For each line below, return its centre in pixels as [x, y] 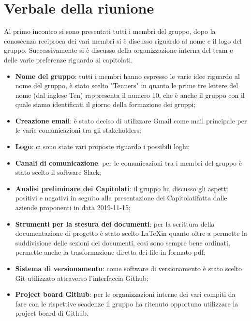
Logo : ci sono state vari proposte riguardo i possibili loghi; [103, 146]
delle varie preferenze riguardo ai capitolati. [68, 59]
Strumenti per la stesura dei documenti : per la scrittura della [115, 223]
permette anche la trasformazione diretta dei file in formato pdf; [110, 252]
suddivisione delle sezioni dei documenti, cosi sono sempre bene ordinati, [123, 242]
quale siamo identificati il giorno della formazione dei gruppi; [105, 104]
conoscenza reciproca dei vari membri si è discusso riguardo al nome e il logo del [123, 40]
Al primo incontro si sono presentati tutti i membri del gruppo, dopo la [110, 31]
